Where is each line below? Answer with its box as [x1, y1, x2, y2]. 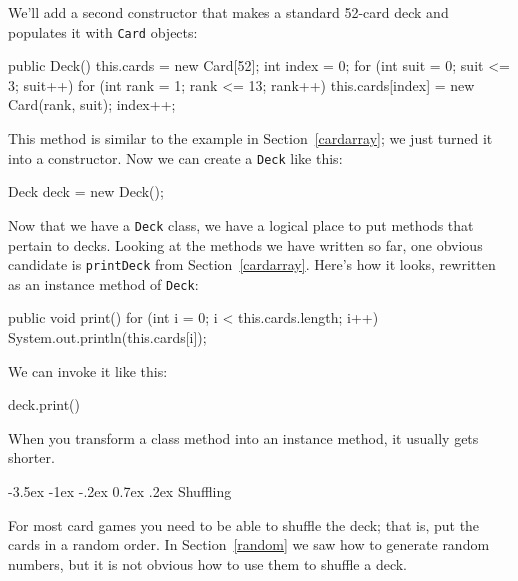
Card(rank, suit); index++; [8, 94, 176, 115]
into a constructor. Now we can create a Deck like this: [8, 147, 343, 168]
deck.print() [8, 394, 81, 415]
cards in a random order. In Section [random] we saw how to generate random [8, 534, 490, 555]
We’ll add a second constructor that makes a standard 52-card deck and [8, 2, 449, 22]
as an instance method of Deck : [8, 273, 199, 294]
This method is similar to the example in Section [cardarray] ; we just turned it [8, 128, 493, 149]
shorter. [8, 447, 55, 468]
